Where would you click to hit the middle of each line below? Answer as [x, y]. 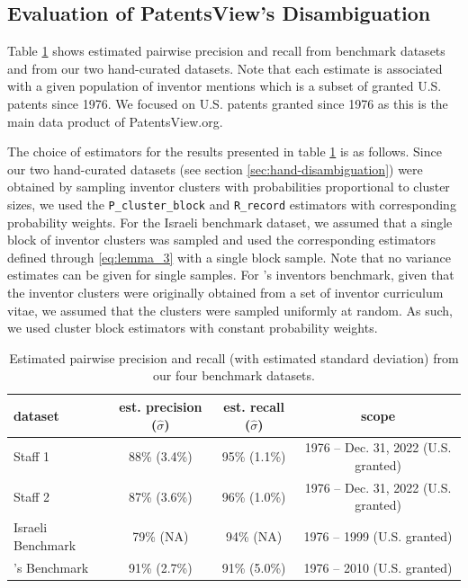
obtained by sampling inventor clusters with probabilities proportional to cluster [229, 187]
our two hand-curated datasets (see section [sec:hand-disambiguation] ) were [215, 169]
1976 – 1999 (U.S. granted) [378, 536]
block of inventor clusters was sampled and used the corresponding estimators [222, 240]
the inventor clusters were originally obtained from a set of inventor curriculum [225, 292]
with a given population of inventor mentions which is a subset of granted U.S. [225, 86]
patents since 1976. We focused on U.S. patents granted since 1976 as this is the [228, 103]
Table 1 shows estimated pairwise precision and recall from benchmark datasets [226, 51]
